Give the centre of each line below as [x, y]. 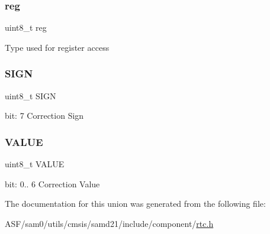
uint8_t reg [26, 27]
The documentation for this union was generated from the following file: [135, 204]
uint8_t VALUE [35, 164]
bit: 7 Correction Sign [44, 116]
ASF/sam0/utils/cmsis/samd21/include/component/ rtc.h [109, 223]
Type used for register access [57, 47]
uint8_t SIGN [30, 95]
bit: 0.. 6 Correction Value [52, 183]
